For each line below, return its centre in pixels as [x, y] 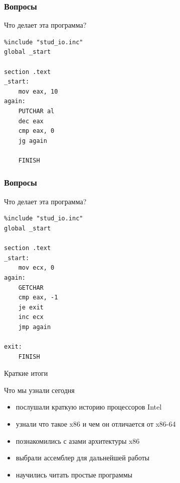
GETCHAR [31, 288]
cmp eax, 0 [36, 131]
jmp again [35, 327]
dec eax [31, 121]
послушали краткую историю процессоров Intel [89, 407]
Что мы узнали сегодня [39, 390]
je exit [31, 307]
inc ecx [31, 317]
